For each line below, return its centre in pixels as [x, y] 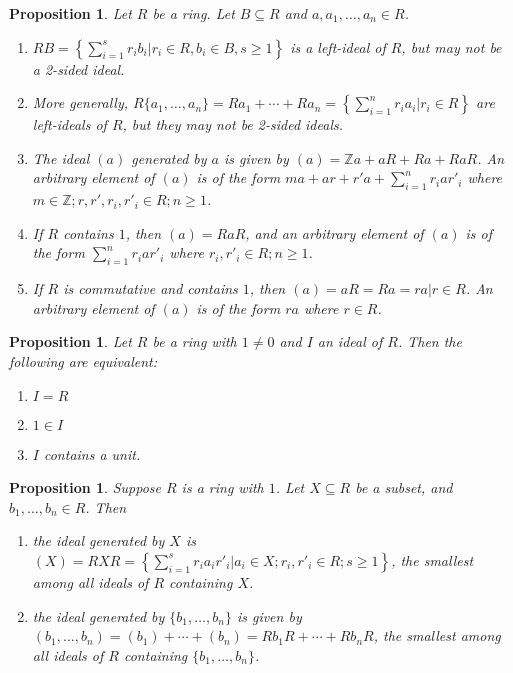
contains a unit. [92, 453]
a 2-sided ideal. [78, 68]
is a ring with [222, 487]
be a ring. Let [193, 13]
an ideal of [350, 341]
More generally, [80, 102]
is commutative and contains [150, 288]
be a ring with [194, 341]
